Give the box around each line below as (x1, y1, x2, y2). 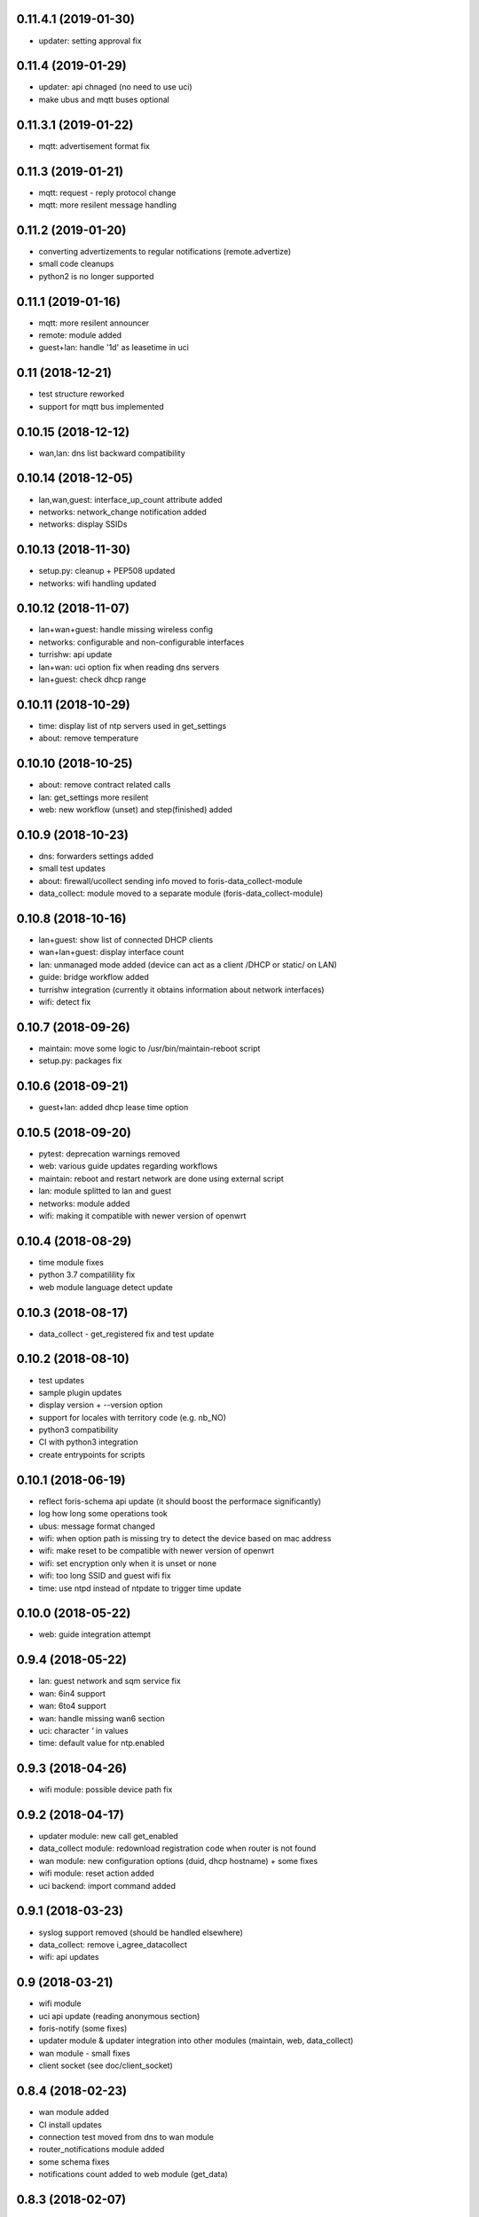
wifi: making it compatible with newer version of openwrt (38, 1210, 247, 1221)
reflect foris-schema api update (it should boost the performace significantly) (38, 1495, 322, 1507)
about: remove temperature (38, 732, 139, 744)
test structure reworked (38, 388, 125, 399)
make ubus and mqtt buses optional (38, 94, 170, 105)
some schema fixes (38, 2156, 110, 2167)
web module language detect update (38, 1281, 173, 1292)
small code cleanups (38, 258, 114, 270)
